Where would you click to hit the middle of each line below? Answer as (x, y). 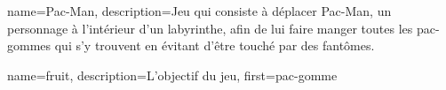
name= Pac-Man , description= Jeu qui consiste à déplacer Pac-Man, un (199, 11)
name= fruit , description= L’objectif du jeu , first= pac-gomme (172, 75)
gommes (29, 45)
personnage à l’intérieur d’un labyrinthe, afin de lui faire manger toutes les (210, 28)
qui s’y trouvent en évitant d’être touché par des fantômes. (215, 45)
